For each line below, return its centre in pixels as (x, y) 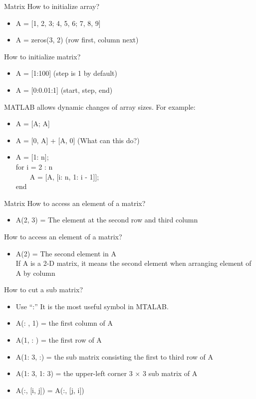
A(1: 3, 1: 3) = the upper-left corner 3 (74, 373)
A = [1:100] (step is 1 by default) (66, 73)
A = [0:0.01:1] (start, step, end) (64, 90)
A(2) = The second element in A (66, 253)
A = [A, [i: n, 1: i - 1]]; (64, 176)
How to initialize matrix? (42, 56)
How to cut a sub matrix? (43, 290)
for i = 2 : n (34, 166)
